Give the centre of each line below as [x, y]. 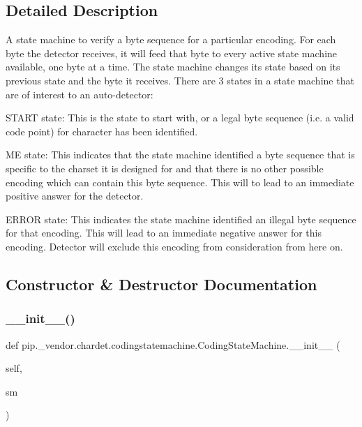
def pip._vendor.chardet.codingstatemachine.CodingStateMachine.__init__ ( [173, 344]
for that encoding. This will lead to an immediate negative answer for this [164, 233]
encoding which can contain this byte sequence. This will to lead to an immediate [180, 182]
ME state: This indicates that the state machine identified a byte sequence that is [180, 155]
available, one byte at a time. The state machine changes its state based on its [173, 67]
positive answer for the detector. [75, 196]
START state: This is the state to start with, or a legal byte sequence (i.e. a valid [180, 118]
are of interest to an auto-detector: [80, 94]
